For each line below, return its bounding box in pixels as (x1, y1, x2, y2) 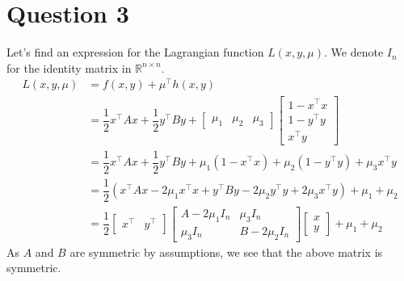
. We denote (324, 44, 384, 61)
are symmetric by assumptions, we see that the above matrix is (69, 243, 383, 260)
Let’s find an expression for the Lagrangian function (6, 44, 264, 61)
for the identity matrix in (6, 59, 132, 76)
